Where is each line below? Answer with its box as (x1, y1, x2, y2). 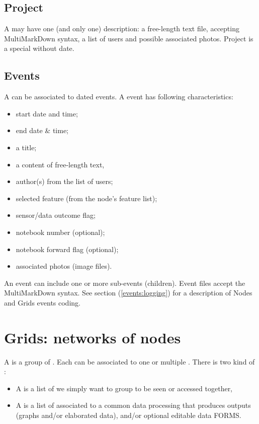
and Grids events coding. (4, 297, 80, 308)
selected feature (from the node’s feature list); (16, 193, 157, 203)
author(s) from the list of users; (16, 176, 113, 187)
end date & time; (16, 125, 69, 136)
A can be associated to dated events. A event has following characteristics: (4, 91, 233, 102)
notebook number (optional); (16, 226, 105, 237)
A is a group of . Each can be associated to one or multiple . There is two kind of (4, 356, 255, 367)
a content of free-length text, (16, 159, 105, 169)
